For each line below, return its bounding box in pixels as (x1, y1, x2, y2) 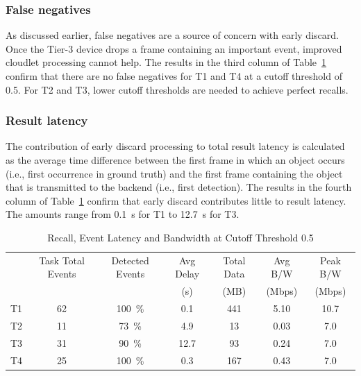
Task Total (39, 253, 85, 267)
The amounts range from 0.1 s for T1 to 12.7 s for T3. (6, 207, 240, 221)
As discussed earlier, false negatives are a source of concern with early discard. (6, 28, 339, 42)
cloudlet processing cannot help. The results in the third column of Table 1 (6, 55, 327, 69)
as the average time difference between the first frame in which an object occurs (6, 153, 345, 166)
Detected (111, 253, 149, 267)
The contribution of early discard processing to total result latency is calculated (6, 139, 345, 153)
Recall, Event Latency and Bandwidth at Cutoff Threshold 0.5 (47, 230, 314, 244)
